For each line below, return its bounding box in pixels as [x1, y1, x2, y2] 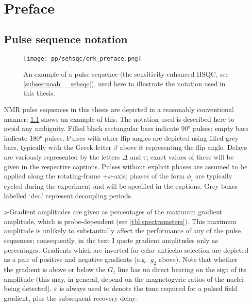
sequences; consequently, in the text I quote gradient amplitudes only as [4, 235, 218, 245]
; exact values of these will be [146, 151, 234, 161]
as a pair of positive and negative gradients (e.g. [4, 254, 147, 264]
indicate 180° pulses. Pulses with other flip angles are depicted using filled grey [4, 132, 239, 143]
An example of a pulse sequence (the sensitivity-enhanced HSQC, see [23, 69, 229, 79]
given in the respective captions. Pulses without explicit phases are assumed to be [4, 161, 248, 171]
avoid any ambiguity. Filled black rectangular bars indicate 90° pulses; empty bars [4, 123, 248, 133]
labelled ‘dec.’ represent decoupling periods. [4, 190, 133, 200]
